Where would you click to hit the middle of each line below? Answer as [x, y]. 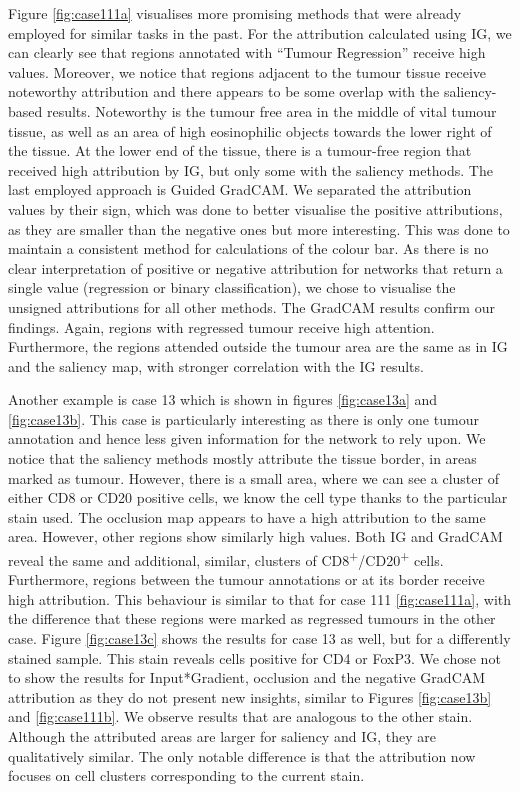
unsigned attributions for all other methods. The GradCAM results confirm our [251, 306]
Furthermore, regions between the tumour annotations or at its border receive [246, 579]
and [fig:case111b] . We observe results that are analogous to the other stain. [240, 716]
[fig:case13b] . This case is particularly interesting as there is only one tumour [243, 418]
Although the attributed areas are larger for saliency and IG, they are [222, 736]
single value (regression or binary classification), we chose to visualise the [232, 287]
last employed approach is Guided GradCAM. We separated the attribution [240, 189]
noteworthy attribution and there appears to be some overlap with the [224, 91]
